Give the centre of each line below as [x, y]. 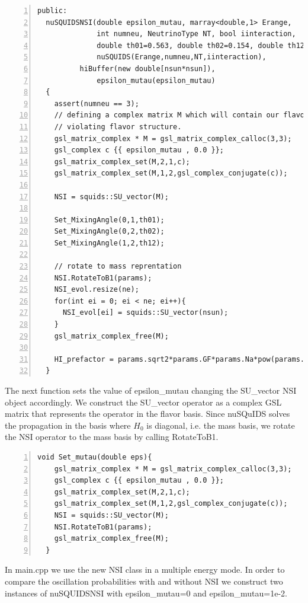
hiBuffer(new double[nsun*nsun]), [147, 68]
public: [52, 11]
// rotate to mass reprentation [118, 267]
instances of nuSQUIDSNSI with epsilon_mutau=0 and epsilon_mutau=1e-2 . [146, 593]
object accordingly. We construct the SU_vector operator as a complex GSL [143, 402]
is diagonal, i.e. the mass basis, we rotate [221, 425]
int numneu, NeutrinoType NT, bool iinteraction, [196, 34]
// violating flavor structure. [118, 127]
